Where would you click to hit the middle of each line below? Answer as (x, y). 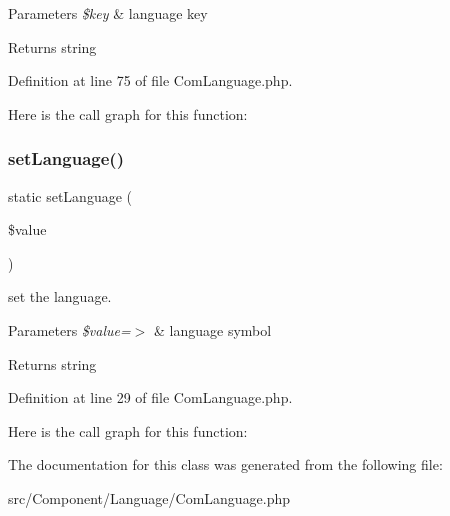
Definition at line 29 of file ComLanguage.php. (150, 397)
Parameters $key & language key (108, 13)
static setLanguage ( (70, 195)
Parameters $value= (69, 329)
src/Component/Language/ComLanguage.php (149, 497)
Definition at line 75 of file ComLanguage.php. (150, 80)
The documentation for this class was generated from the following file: (225, 464)
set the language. (60, 296)
